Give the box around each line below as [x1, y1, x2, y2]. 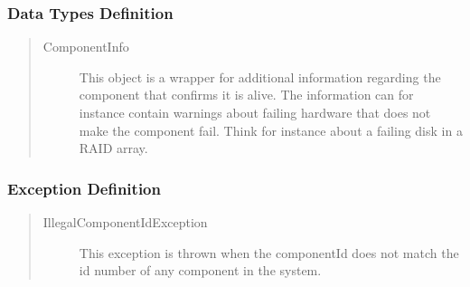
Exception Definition [7, 177, 161, 199]
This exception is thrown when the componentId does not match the [79, 243, 459, 262]
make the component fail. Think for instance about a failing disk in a [79, 120, 463, 139]
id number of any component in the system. [79, 261, 322, 280]
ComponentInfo [42, 37, 129, 56]
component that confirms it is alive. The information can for [79, 85, 414, 104]
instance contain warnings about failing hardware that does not [79, 103, 431, 121]
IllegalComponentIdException [42, 213, 208, 231]
